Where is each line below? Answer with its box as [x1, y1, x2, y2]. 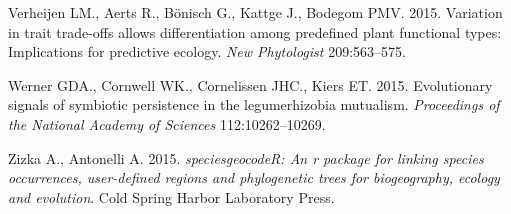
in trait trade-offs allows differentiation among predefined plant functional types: [8, 21, 502, 42]
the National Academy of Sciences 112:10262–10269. [8, 113, 326, 134]
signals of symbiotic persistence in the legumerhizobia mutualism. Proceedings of [8, 94, 500, 115]
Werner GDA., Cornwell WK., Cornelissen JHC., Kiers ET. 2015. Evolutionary [8, 74, 493, 95]
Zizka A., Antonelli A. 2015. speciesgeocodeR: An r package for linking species [8, 147, 484, 168]
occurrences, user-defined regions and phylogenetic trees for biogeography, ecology [8, 167, 500, 188]
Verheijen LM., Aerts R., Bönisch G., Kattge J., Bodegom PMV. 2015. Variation [8, 2, 503, 22]
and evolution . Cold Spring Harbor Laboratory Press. [8, 186, 335, 207]
